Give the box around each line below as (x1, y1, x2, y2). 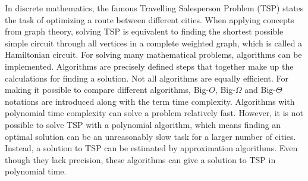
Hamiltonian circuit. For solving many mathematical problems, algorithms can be (5, 48, 302, 61)
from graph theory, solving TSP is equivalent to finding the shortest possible (5, 25, 284, 38)
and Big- (244, 83, 276, 96)
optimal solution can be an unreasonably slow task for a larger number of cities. (5, 130, 296, 142)
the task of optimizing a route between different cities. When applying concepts (5, 13, 294, 26)
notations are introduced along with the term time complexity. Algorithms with (5, 95, 295, 107)
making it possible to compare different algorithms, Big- (5, 83, 209, 96)
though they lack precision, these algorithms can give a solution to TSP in (5, 153, 276, 166)
